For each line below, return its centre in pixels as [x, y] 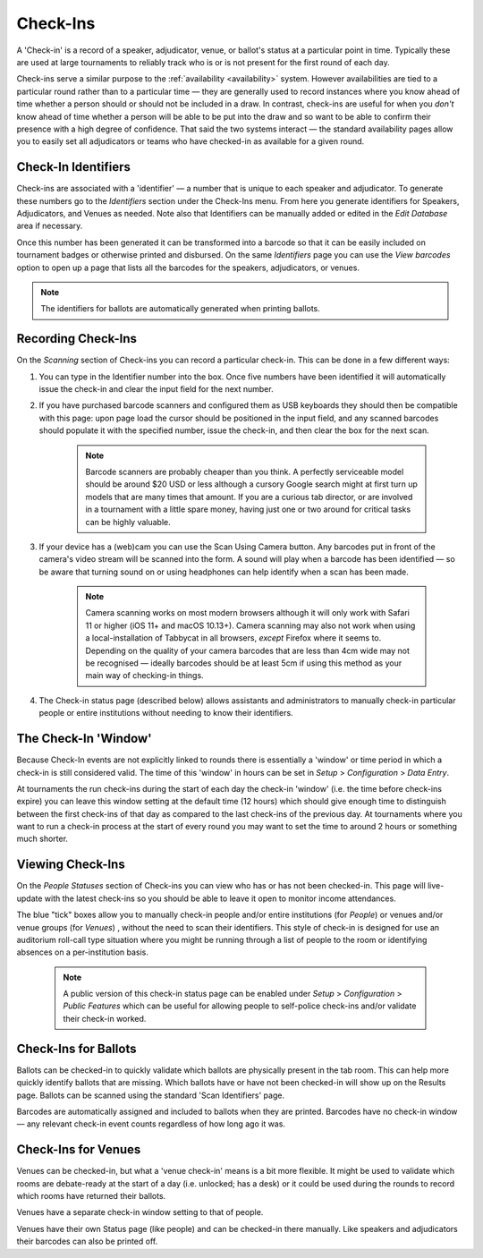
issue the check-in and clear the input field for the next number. [156, 389]
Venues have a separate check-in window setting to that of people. [140, 1212]
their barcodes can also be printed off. [87, 1241]
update [30, 898]
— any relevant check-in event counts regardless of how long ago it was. [151, 1124]
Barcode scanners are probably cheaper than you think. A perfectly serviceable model [245, 472]
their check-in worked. [105, 1018]
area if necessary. [50, 226]
